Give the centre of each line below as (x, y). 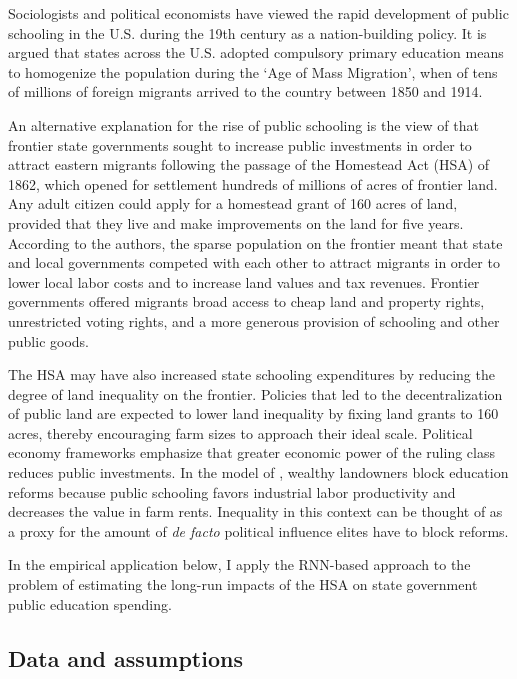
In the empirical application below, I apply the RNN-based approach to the (239, 564)
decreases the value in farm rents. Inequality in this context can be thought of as (255, 511)
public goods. (48, 340)
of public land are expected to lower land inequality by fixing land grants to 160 (253, 413)
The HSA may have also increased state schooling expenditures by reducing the (251, 374)
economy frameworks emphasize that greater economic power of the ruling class (251, 452)
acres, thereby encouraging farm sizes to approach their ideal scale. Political (240, 432)
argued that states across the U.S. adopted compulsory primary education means (256, 52)
